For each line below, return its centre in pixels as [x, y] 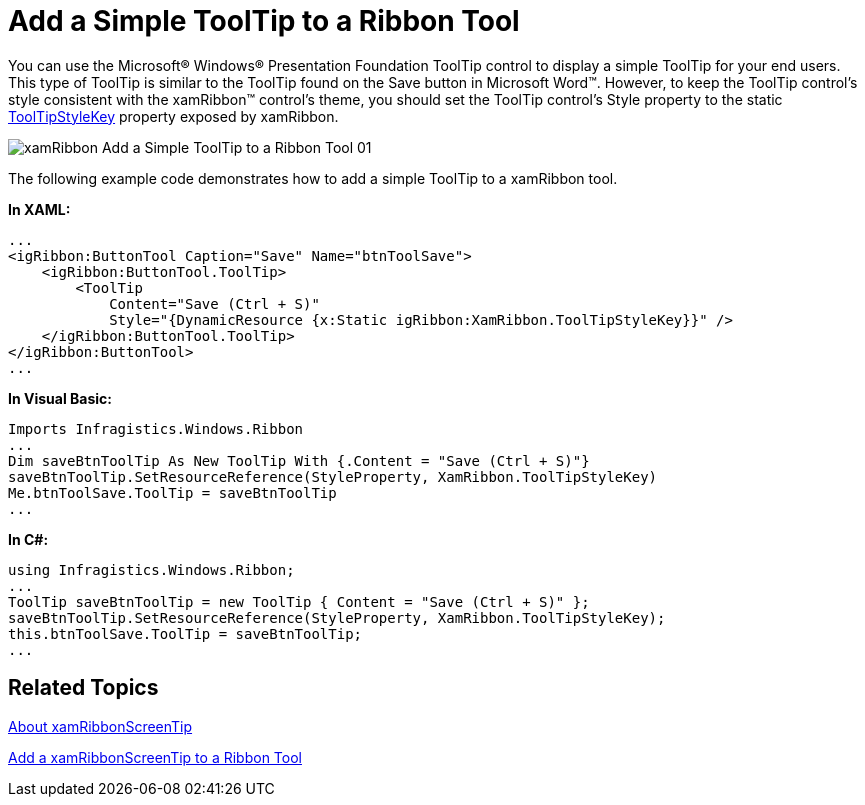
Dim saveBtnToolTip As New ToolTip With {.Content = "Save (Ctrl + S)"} [299, 460]
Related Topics [83, 688]
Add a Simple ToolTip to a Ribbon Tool [264, 21]
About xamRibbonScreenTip [100, 726]
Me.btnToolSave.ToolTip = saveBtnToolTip [172, 492]
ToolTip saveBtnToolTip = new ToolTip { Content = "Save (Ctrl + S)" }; [299, 601]
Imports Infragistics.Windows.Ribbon [156, 428]
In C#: [28, 539]
